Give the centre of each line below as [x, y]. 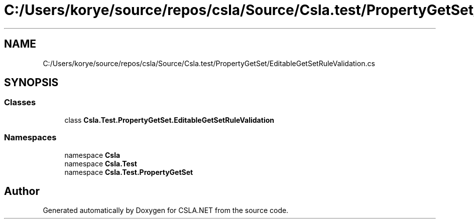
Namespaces [30, 138]
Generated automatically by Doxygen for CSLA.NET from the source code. [166, 210]
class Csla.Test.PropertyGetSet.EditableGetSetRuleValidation [169, 120]
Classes [20, 102]
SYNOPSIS [31, 83]
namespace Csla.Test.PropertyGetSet [129, 172]
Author [22, 191]
